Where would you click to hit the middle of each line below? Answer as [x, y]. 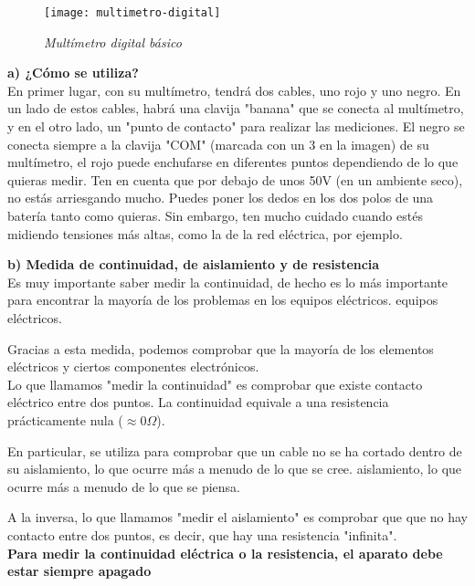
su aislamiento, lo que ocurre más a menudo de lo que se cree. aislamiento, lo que [235, 469]
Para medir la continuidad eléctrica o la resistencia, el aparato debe [225, 553]
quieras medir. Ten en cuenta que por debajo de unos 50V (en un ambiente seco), [235, 179]
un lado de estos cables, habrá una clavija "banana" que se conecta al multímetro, [236, 108]
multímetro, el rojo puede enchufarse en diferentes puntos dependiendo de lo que [233, 162]
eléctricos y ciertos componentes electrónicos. [133, 366]
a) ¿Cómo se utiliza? [73, 73]
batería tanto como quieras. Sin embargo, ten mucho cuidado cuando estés [215, 215]
